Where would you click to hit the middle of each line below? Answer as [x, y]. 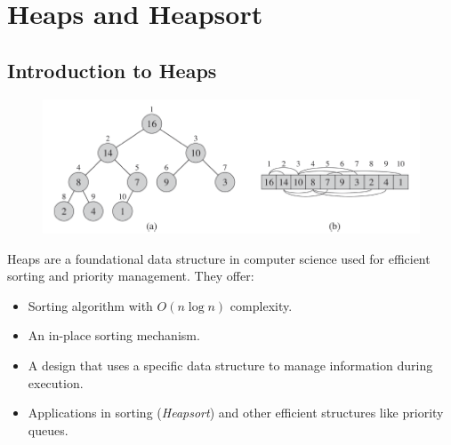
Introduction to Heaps [112, 70]
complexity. [261, 305]
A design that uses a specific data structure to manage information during [230, 365]
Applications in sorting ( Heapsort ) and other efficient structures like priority [236, 413]
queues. [48, 429]
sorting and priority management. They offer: [131, 276]
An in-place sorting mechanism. [114, 335]
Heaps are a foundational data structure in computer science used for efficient [219, 258]
